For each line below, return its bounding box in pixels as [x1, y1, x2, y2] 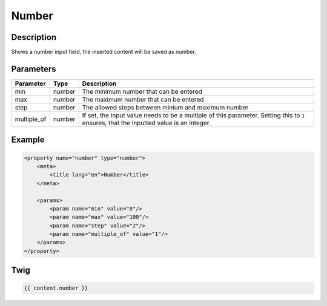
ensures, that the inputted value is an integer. [82, 119, 211, 127]
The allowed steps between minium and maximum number [82, 103, 249, 111]
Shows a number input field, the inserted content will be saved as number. [11, 48, 196, 56]
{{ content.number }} [24, 285, 88, 291]
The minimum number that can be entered [82, 87, 203, 96]
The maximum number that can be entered [82, 95, 204, 103]
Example [11, 135, 45, 145]
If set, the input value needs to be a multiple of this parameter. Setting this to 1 [82, 111, 305, 119]
